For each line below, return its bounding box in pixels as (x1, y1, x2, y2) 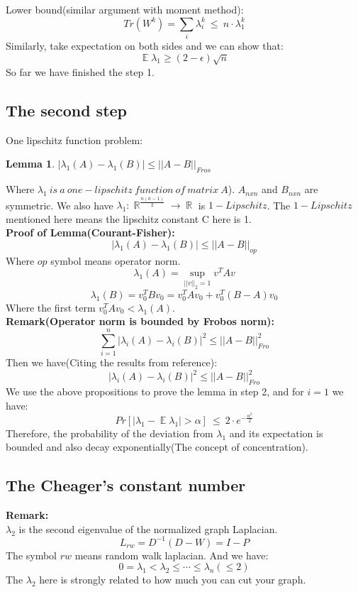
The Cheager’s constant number (6, 474, 246, 496)
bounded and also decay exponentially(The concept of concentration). (6, 439, 308, 454)
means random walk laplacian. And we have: (74, 547, 269, 562)
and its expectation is (229, 425, 323, 440)
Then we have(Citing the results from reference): (6, 355, 218, 370)
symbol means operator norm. (50, 253, 181, 268)
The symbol (6, 547, 57, 562)
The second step (6, 99, 128, 121)
